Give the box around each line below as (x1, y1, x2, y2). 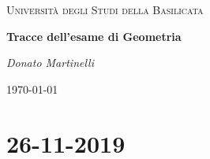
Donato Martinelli (6, 54, 94, 71)
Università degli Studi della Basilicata (6, 2, 204, 17)
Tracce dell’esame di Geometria (6, 28, 182, 44)
